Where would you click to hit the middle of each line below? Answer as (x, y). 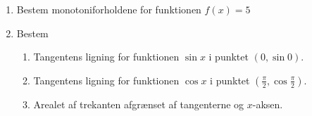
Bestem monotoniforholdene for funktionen (109, 9)
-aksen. (268, 104)
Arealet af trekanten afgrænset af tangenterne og (139, 104)
